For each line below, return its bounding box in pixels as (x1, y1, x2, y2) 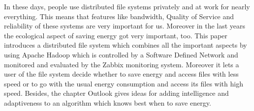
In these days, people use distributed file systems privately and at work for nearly (4, 1, 250, 11)
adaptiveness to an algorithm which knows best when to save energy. (4, 97, 211, 108)
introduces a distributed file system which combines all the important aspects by (4, 40, 247, 50)
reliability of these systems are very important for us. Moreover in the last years (4, 21, 246, 31)
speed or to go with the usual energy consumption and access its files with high (4, 78, 243, 88)
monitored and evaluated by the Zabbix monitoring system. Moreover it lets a (4, 59, 239, 69)
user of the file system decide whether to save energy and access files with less (4, 69, 239, 79)
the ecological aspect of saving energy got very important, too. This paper (4, 30, 227, 40)
